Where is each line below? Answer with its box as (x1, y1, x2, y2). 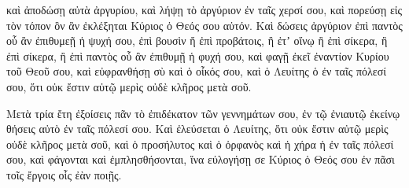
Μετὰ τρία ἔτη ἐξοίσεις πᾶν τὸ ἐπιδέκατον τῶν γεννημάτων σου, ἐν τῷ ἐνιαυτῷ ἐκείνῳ (6, 105, 400, 121)
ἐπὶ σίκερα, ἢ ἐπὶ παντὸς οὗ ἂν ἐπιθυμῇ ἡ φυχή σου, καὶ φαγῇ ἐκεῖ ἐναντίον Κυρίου (6, 47, 389, 64)
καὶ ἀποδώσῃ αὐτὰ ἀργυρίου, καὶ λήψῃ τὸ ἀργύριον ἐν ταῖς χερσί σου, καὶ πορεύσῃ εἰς (6, 2, 403, 17)
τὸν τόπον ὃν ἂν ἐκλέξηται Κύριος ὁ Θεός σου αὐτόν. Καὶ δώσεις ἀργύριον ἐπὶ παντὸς (6, 17, 403, 33)
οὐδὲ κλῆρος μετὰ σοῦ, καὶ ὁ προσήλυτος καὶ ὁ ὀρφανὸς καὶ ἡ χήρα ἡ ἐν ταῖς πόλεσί (6, 135, 394, 152)
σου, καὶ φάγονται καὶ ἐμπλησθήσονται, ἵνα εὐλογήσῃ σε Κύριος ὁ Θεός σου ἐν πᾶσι (6, 151, 395, 168)
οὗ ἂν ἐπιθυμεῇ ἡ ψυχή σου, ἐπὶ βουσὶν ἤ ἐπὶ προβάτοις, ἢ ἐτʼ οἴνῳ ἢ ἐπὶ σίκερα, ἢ (6, 32, 388, 49)
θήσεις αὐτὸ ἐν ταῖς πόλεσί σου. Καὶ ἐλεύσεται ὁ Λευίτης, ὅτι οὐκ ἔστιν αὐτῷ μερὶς (6, 120, 389, 137)
